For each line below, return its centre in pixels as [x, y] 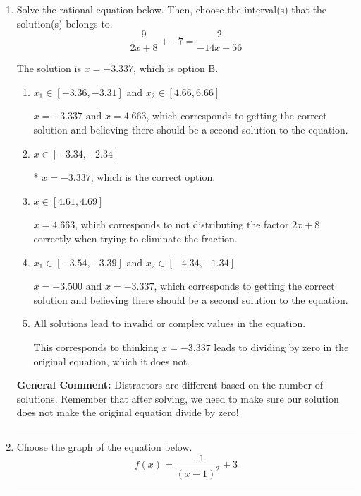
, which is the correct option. [153, 177]
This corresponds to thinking [96, 347]
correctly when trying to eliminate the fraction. [135, 238]
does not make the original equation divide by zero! [128, 412]
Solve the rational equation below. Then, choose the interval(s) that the [172, 9]
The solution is [49, 68]
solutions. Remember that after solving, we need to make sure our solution [178, 398]
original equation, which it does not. [112, 361]
